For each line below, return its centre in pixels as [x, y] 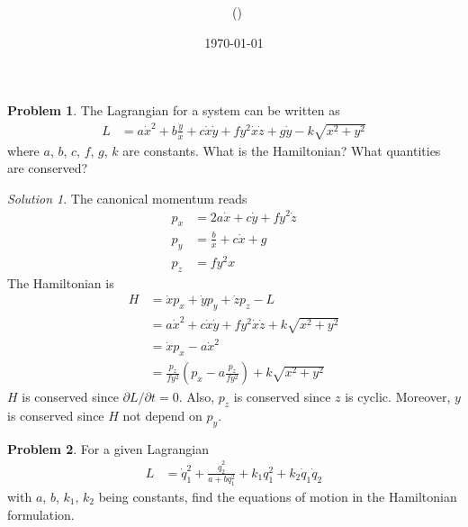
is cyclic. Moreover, [398, 397]
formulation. [41, 514]
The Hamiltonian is [61, 282]
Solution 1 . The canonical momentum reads [127, 198]
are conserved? [48, 168]
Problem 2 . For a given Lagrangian [108, 448]
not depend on [162, 416]
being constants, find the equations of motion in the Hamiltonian [278, 496]
